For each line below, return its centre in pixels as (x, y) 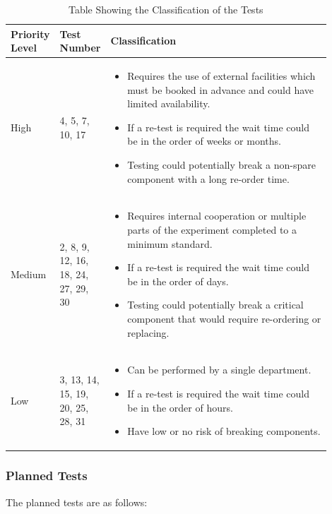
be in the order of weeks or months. (204, 141)
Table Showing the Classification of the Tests (166, 9)
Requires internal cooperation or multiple (217, 216)
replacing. (148, 332)
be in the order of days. (178, 281)
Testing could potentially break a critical (215, 305)
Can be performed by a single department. (219, 370)
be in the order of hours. (180, 407)
